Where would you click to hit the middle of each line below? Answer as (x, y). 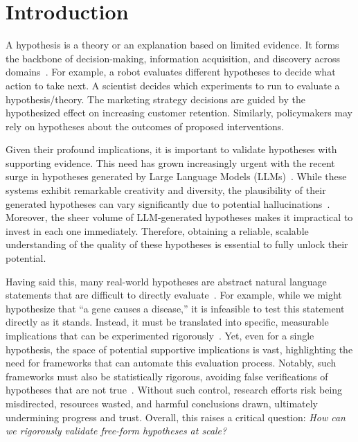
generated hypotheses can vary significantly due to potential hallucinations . (168, 203)
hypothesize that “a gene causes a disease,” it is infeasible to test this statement (175, 308)
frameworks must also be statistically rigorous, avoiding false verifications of (167, 376)
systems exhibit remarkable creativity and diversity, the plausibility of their (166, 190)
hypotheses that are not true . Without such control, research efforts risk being (174, 390)
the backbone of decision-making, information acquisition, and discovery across (173, 58)
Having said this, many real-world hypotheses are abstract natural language (166, 281)
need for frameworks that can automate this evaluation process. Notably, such (171, 363)
